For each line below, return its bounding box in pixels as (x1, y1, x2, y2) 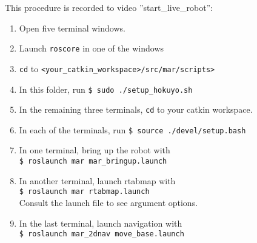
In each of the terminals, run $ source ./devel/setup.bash (19, 123, 246, 136)
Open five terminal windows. (19, 21, 125, 34)
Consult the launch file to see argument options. (19, 196, 198, 208)
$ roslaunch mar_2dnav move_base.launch (19, 230, 184, 239)
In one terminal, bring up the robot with (19, 144, 170, 156)
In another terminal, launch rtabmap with (19, 174, 176, 187)
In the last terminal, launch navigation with (19, 216, 182, 229)
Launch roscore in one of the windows (19, 42, 164, 55)
